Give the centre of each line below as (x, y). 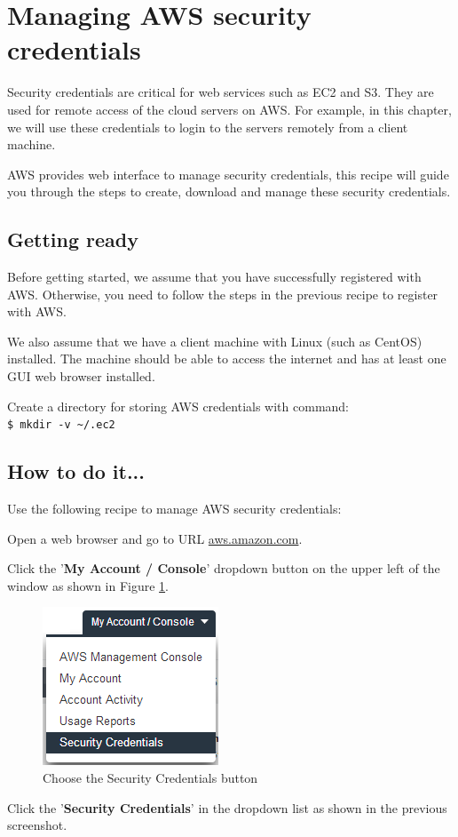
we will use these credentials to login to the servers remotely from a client (208, 127)
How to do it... (76, 471)
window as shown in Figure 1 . (88, 585)
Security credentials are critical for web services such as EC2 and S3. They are (221, 92)
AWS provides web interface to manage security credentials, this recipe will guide (228, 174)
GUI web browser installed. (81, 376)
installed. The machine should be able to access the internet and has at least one (227, 359)
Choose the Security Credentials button (150, 778)
